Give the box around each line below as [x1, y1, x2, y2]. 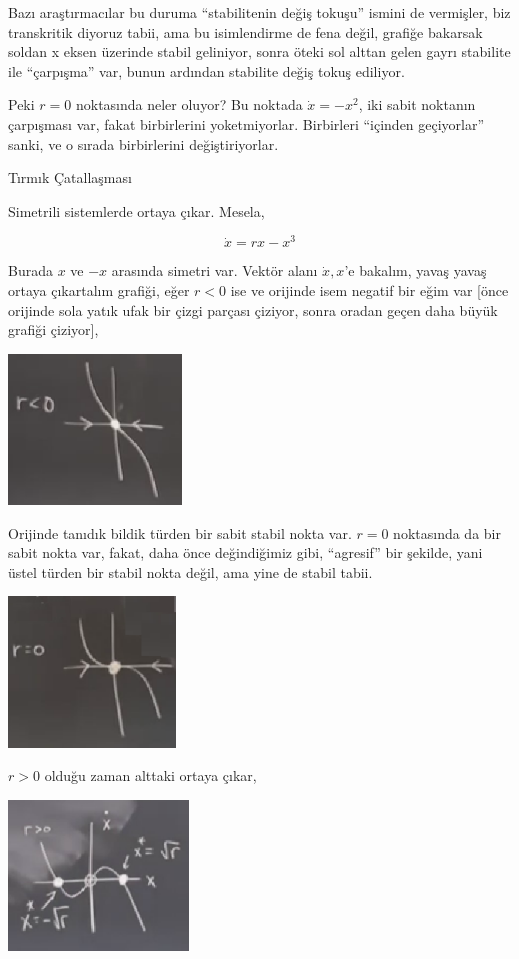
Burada [8, 260, 53, 281]
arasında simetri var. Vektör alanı [111, 260, 318, 281]
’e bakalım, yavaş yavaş [344, 260, 487, 281]
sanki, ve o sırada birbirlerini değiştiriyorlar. [8, 133, 279, 154]
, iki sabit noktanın [358, 94, 476, 115]
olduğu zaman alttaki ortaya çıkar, [44, 765, 257, 786]
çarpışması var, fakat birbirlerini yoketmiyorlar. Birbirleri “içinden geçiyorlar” [8, 113, 485, 134]
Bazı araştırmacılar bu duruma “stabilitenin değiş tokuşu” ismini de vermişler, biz [8, 2, 511, 22]
